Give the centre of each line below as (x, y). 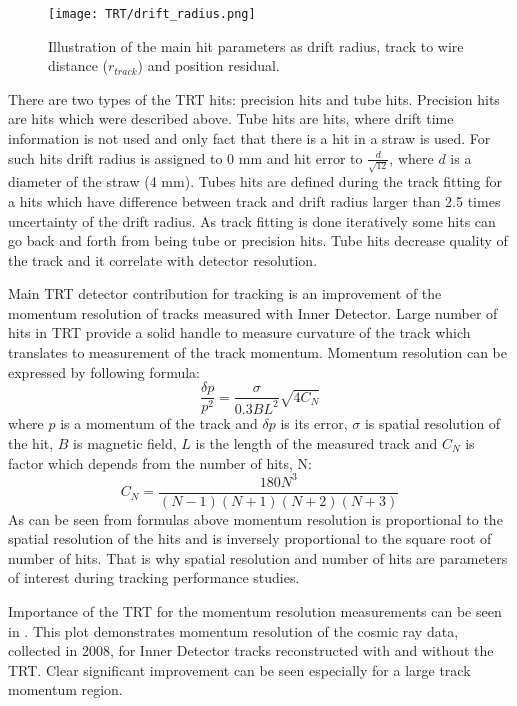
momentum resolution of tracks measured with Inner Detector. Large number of (253, 312)
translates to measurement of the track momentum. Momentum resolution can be (257, 352)
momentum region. (65, 689)
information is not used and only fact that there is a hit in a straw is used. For (249, 138)
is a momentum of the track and (159, 423)
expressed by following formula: (104, 371)
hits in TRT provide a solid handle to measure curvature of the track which (239, 332)
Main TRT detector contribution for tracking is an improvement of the (225, 293)
